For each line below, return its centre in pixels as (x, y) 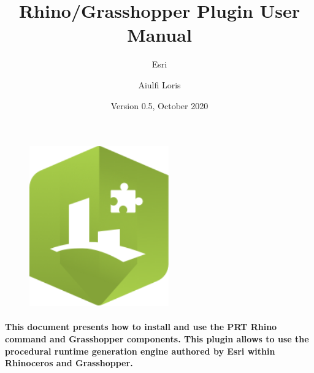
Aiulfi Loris (159, 84)
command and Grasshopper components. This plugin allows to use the (157, 339)
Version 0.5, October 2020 (159, 105)
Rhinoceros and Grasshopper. (69, 363)
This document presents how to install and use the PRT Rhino (141, 327)
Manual (159, 35)
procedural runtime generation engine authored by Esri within (140, 351)
